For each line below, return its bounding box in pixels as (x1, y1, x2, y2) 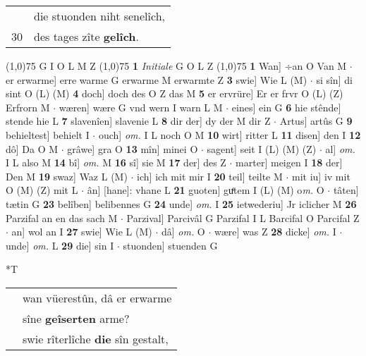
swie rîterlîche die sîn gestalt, (23, 330, 169, 347)
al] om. (325, 141, 355, 156)
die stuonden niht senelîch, (34, 8, 165, 24)
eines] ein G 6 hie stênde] (231, 99, 341, 114)
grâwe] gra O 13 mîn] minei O (67, 141, 198, 156)
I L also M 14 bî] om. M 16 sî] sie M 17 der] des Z (6, 155, 226, 170)
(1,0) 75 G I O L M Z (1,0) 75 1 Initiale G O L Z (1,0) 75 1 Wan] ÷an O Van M (6, 59, 347, 73)
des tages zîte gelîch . (34, 28, 140, 44)
